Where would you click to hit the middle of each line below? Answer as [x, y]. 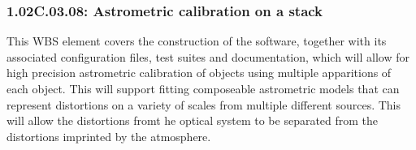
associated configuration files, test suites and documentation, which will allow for [208, 56]
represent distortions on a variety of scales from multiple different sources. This [204, 104]
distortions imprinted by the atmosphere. [109, 136]
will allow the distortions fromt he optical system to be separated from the [193, 120]
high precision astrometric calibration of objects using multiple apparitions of [199, 73]
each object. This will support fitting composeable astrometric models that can [203, 88]
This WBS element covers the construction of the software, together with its [197, 41]
